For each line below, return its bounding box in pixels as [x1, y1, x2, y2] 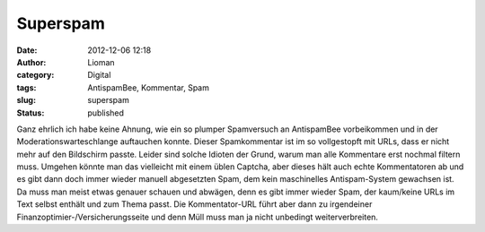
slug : [16, 95, 36, 106]
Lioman [87, 56, 116, 67]
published [87, 107, 125, 118]
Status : [16, 107, 45, 118]
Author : [16, 56, 47, 67]
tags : [16, 82, 37, 93]
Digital [87, 70, 111, 81]
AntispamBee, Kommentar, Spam [87, 82, 210, 93]
